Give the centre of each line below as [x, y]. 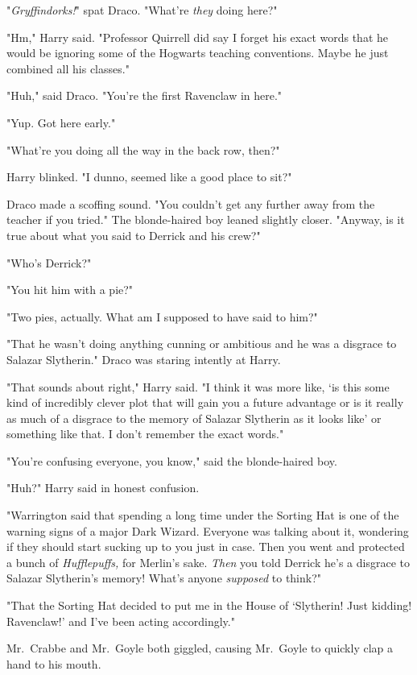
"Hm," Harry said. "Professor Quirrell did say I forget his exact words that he [198, 37]
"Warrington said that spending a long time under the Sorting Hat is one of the [203, 515]
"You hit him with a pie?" [70, 290]
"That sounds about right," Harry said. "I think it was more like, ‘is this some [198, 386]
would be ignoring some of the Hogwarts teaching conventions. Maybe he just [198, 53]
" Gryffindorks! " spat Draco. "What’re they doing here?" [142, 10]
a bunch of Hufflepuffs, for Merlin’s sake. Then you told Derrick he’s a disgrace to [208, 562]
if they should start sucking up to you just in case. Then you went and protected [206, 547]
